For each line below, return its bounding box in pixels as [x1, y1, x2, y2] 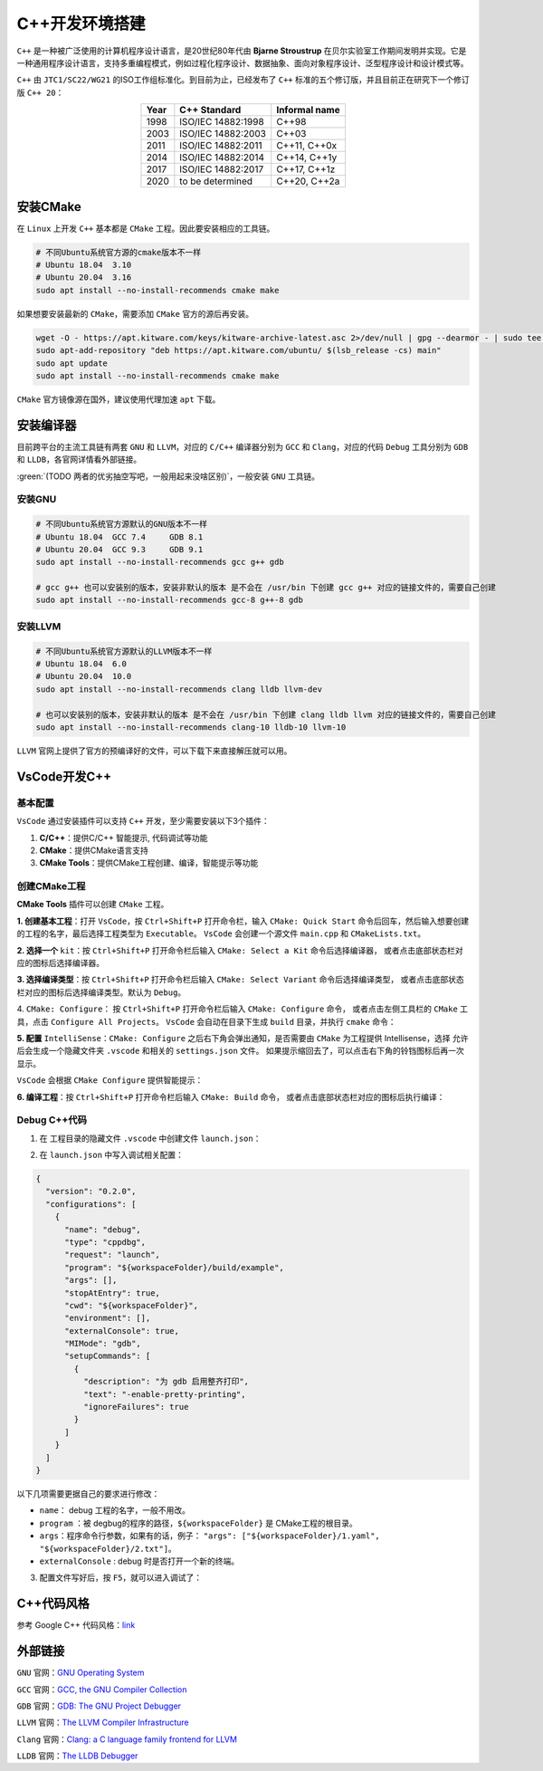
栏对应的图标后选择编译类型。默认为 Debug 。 [16, 987, 186, 998]
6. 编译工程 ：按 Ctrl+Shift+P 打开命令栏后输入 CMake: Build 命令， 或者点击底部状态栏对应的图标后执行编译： [16, 1091, 445, 1102]
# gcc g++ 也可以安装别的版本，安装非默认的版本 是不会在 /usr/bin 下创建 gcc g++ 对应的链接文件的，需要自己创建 [35, 582, 497, 593]
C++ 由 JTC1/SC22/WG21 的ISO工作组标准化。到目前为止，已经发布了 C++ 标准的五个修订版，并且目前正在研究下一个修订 [16, 74, 470, 85]
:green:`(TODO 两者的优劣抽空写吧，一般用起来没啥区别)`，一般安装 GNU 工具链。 [16, 471, 320, 482]
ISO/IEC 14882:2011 [179, 139, 262, 152]
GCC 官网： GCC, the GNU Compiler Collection [16, 1684, 187, 1695]
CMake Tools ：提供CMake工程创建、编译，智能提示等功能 [39, 857, 259, 868]
